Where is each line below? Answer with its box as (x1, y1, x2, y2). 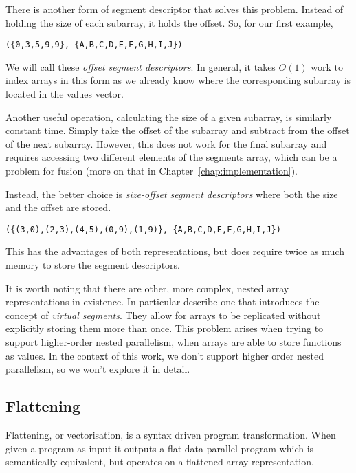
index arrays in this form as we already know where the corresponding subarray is (5, 73, 351, 87)
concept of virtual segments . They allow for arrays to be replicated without (5, 307, 321, 322)
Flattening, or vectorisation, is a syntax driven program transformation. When (5, 427, 336, 441)
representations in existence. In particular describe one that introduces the (5, 294, 320, 309)
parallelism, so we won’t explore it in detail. (5, 362, 190, 376)
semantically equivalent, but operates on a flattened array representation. (5, 454, 314, 469)
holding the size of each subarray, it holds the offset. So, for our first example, (5, 15, 333, 30)
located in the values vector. (5, 87, 124, 101)
